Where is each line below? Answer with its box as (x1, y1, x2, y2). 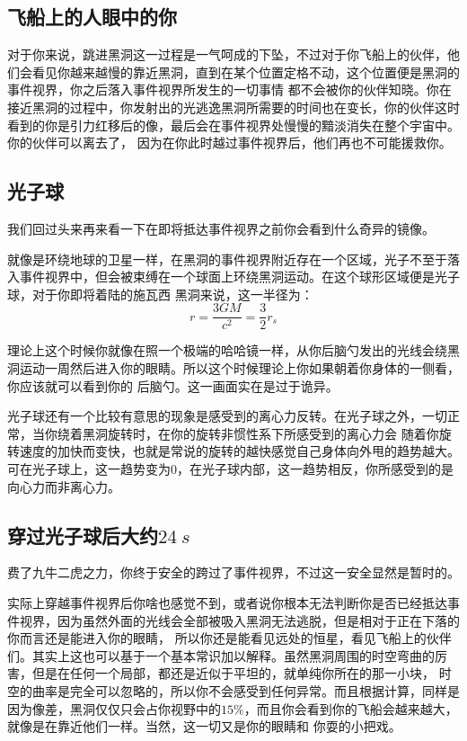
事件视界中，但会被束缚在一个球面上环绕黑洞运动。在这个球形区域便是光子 (19, 267, 460, 286)
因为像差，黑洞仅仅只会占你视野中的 (7, 699, 221, 718)
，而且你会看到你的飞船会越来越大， (243, 699, 458, 718)
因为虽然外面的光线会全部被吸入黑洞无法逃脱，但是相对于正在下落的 (57, 611, 460, 629)
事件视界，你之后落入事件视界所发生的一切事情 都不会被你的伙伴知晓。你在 (7, 80, 452, 99)
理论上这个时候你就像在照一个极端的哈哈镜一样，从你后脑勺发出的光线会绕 (7, 341, 447, 360)
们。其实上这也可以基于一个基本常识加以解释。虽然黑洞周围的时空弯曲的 (7, 646, 435, 665)
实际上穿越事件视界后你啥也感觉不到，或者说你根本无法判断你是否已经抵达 (7, 593, 447, 612)
